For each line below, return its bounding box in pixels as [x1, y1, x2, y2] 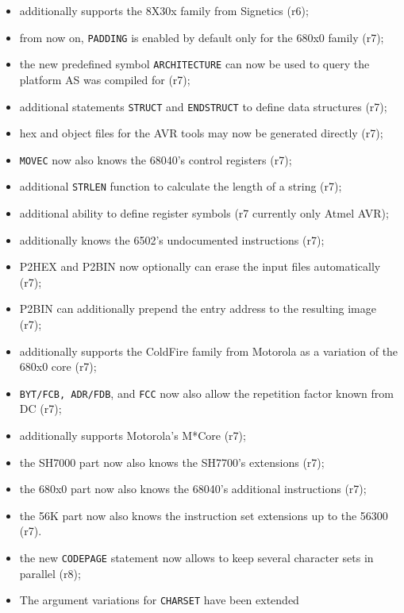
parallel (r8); [19, 565, 81, 581]
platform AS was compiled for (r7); [19, 71, 190, 87]
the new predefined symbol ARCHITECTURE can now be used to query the [19, 56, 370, 72]
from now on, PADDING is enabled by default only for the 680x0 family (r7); [19, 29, 384, 45]
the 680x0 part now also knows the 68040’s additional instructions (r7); [19, 480, 367, 497]
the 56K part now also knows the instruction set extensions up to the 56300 [19, 507, 388, 523]
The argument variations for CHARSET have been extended [19, 592, 299, 608]
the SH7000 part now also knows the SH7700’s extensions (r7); [19, 453, 325, 470]
